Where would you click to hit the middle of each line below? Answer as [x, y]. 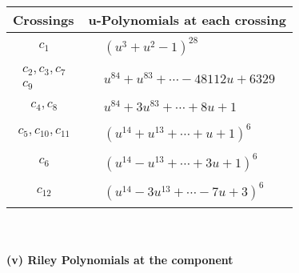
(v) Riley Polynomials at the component [120, 260]
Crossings [44, 20]
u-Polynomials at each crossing [187, 20]
